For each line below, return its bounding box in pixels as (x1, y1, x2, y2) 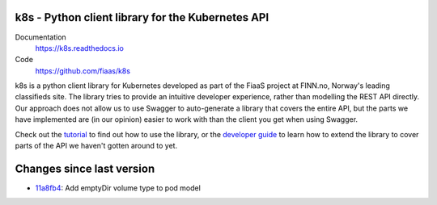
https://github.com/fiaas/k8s (35, 65, 131, 76)
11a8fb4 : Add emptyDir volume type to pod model (35, 182, 202, 193)
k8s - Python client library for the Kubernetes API (15, 10, 269, 24)
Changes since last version (15, 161, 155, 175)
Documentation (15, 32, 66, 42)
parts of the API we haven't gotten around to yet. (15, 141, 178, 151)
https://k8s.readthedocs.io (35, 43, 125, 52)
